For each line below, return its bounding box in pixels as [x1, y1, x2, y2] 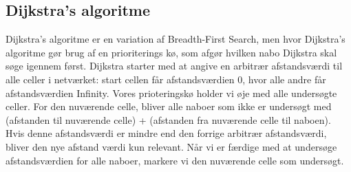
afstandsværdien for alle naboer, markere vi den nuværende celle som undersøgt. [6, 153, 344, 167]
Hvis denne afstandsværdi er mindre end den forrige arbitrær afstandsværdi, [6, 126, 327, 140]
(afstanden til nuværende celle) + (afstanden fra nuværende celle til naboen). [6, 112, 331, 127]
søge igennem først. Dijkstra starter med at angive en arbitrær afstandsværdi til [6, 58, 343, 73]
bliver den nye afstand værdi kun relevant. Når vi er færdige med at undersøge [6, 139, 337, 153]
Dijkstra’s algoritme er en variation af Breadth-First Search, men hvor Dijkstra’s [6, 32, 345, 46]
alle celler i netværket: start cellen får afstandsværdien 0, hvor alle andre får [6, 72, 326, 86]
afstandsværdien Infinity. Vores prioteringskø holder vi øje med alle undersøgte [6, 85, 337, 100]
